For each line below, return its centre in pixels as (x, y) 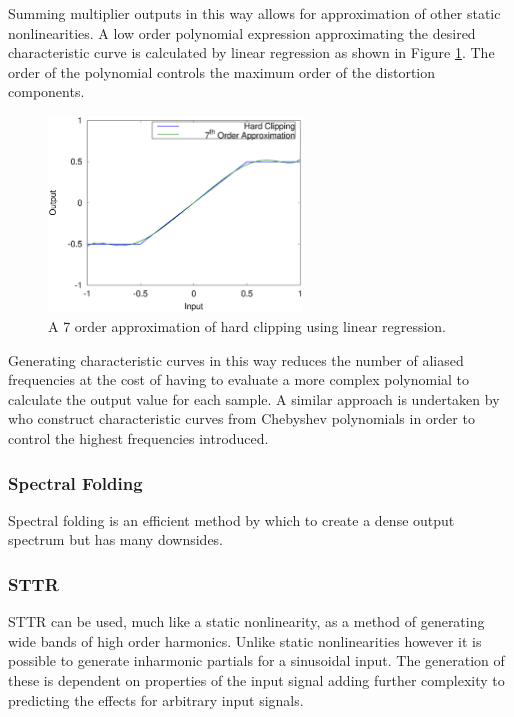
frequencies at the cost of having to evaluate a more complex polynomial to (239, 379)
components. (46, 91)
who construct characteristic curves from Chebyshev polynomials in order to (241, 418)
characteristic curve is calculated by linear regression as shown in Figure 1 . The (251, 52)
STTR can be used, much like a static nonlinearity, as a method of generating (246, 621)
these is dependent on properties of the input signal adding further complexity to (256, 680)
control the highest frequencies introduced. (138, 438)
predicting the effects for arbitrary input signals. (156, 699)
